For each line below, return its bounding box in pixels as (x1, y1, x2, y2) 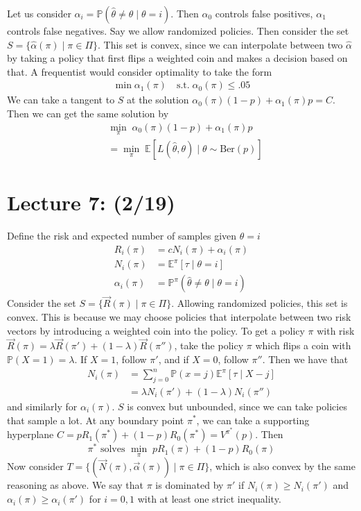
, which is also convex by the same (209, 459, 355, 474)
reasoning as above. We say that (7, 478, 144, 492)
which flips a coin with (255, 338, 351, 353)
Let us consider (7, 6, 71, 20)
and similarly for (7, 399, 78, 413)
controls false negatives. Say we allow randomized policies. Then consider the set (7, 24, 349, 37)
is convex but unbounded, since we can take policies (127, 399, 347, 413)
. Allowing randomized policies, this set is (171, 296, 348, 310)
